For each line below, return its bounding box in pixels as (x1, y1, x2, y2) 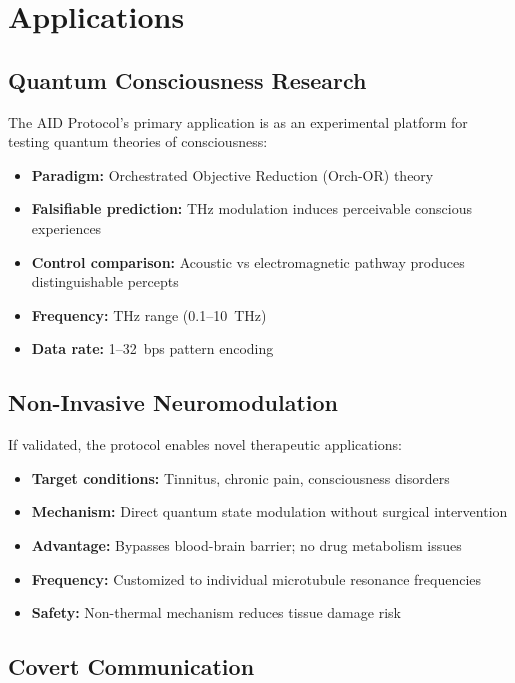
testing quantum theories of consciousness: (8, 131, 268, 152)
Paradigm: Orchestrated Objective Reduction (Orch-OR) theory (31, 164, 434, 185)
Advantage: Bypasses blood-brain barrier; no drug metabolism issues (31, 534, 462, 555)
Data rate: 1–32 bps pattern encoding (31, 338, 274, 359)
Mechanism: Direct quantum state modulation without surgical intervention (31, 501, 508, 522)
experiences (31, 217, 102, 238)
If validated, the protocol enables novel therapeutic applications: (8, 434, 402, 455)
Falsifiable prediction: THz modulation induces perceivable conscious (31, 198, 472, 219)
